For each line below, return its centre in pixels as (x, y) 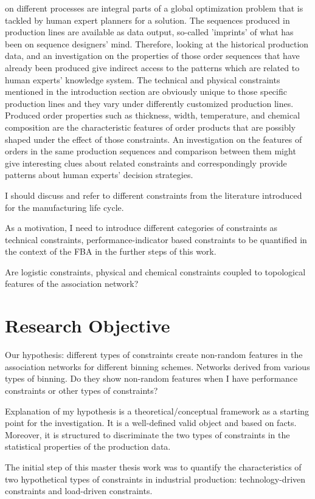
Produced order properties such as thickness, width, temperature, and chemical (153, 115)
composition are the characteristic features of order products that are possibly (150, 127)
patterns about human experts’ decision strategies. (99, 175)
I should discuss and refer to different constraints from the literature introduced (154, 195)
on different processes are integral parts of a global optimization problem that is (154, 8)
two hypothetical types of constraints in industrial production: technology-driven (155, 479)
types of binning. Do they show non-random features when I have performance (151, 378)
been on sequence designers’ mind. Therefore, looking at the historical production (157, 43)
